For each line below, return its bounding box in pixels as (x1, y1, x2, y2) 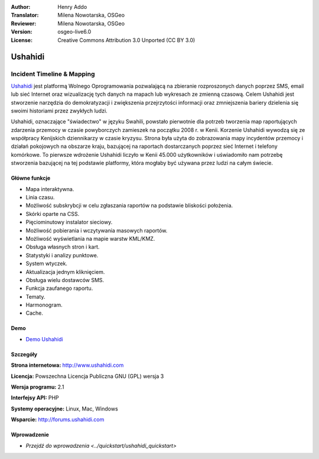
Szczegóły (11, 351, 38, 358)
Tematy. (25, 293, 45, 300)
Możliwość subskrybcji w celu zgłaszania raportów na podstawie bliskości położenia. (25, 202, 233, 209)
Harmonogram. (25, 302, 63, 309)
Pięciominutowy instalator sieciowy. (25, 219, 113, 226)
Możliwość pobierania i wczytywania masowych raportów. (25, 227, 168, 234)
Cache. (25, 309, 44, 316)
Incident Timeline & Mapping (11, 70, 95, 78)
